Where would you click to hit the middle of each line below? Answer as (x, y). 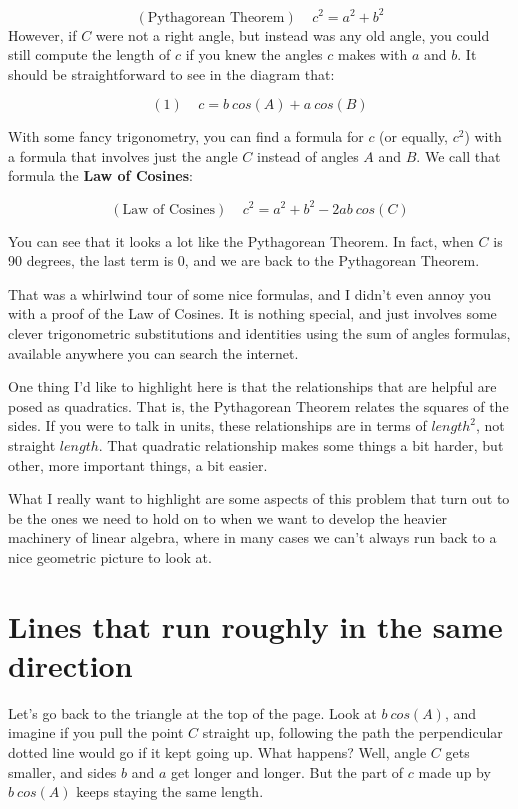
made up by (454, 771)
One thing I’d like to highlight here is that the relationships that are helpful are (252, 386)
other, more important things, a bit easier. (138, 464)
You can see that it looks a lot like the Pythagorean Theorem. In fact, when (241, 240)
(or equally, (413, 136)
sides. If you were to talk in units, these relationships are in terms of (217, 425)
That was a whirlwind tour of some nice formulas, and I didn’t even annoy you (249, 293)
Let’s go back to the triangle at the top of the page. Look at (192, 712)
